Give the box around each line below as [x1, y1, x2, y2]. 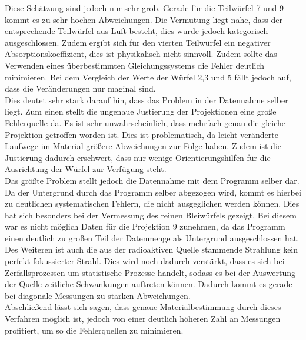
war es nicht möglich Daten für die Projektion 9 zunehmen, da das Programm [5, 220, 285, 233]
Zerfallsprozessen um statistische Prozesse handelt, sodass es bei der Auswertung [5, 266, 296, 278]
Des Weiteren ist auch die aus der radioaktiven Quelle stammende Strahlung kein [5, 243, 298, 255]
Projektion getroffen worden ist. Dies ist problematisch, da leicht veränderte [5, 128, 278, 140]
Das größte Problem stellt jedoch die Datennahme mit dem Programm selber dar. [5, 174, 300, 186]
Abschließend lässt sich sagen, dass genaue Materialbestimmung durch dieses [5, 301, 281, 313]
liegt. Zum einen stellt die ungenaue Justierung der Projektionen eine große [5, 105, 277, 117]
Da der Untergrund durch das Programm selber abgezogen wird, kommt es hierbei [5, 186, 301, 198]
